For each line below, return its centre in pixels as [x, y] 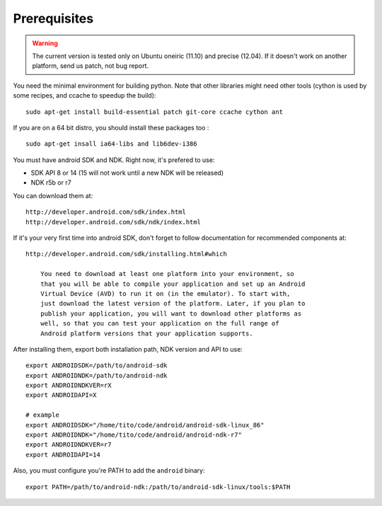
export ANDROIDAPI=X [61, 395]
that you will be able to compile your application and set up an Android [173, 284]
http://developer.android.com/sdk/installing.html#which [127, 254]
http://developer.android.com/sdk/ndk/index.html [114, 222]
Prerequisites [53, 18]
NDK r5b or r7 [51, 183]
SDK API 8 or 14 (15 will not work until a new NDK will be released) [127, 173]
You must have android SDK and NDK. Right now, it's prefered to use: [114, 160]
